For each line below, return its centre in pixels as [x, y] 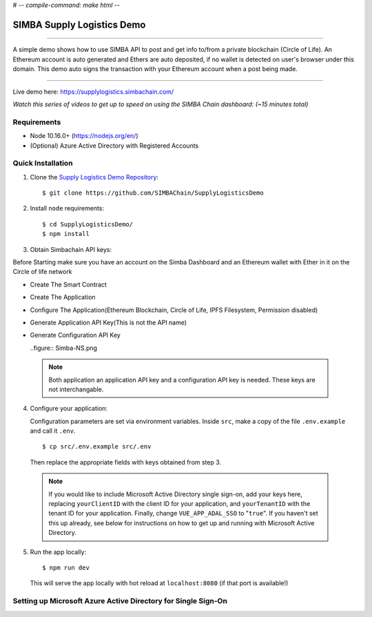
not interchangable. [76, 389]
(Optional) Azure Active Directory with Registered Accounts [114, 146]
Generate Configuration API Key [75, 335]
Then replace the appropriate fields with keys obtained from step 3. [126, 462]
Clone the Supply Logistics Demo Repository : [94, 177]
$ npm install [66, 234]
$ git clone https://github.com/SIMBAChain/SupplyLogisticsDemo [153, 193]
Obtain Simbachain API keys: [71, 249]
